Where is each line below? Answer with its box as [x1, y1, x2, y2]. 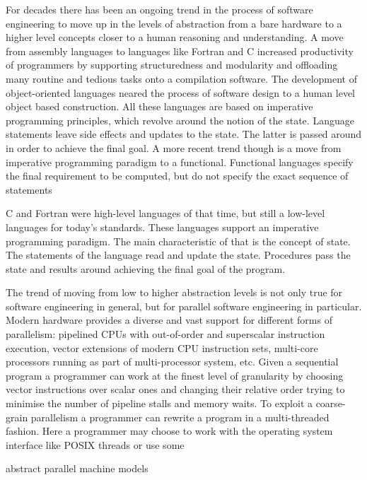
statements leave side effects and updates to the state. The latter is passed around [6, 127, 362, 141]
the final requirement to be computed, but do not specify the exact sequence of [6, 168, 349, 183]
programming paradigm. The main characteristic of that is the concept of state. [6, 233, 351, 248]
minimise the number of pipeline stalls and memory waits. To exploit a [6, 396, 313, 411]
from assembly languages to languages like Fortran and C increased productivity [6, 43, 354, 58]
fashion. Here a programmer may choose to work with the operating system [6, 423, 333, 438]
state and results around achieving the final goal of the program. [6, 261, 286, 276]
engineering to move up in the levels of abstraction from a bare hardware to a [6, 16, 342, 30]
